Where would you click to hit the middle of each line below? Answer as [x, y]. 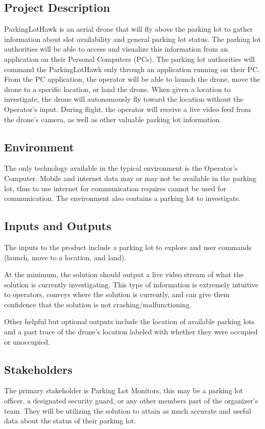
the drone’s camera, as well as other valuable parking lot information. [113, 119]
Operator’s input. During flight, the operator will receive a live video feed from [128, 109]
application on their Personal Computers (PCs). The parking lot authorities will [129, 59]
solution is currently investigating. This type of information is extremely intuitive [131, 284]
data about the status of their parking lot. [70, 421]
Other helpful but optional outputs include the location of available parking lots [129, 321]
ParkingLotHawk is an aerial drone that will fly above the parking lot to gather [129, 29]
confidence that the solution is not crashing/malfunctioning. [98, 304]
